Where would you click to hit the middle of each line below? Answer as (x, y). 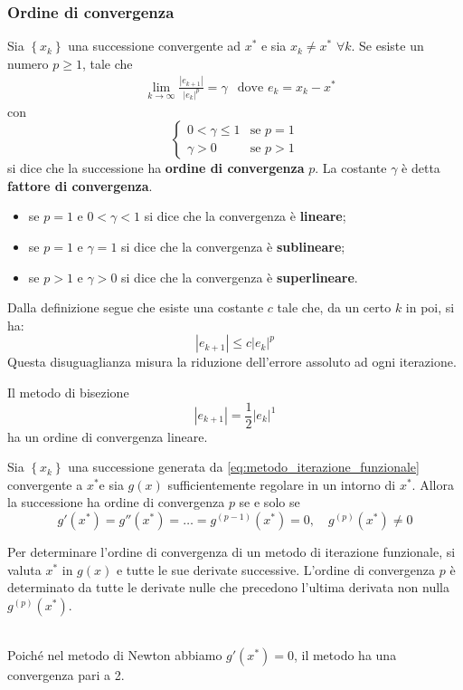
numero (28, 63)
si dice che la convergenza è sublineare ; (233, 246)
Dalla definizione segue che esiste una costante (136, 307)
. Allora (433, 484)
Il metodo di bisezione (68, 392)
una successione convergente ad (154, 46)
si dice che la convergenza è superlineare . (240, 277)
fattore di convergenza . (80, 185)
